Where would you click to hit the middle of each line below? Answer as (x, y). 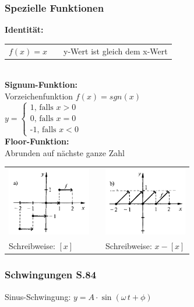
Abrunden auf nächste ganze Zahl (65, 152)
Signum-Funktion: (41, 84)
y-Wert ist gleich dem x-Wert (116, 51)
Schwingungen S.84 (51, 275)
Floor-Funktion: (37, 141)
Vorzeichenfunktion (39, 96)
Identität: (24, 30)
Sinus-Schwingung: (38, 296)
